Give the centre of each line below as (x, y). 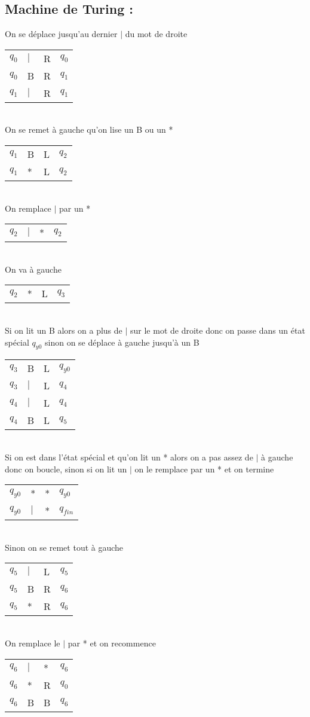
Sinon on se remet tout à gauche (64, 547)
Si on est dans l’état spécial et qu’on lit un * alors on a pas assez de (129, 457)
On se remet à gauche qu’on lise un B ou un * (89, 129)
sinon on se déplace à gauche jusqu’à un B (122, 342)
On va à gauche (33, 269)
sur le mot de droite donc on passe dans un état (218, 330)
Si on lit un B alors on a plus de (64, 330)
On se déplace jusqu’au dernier (61, 34)
